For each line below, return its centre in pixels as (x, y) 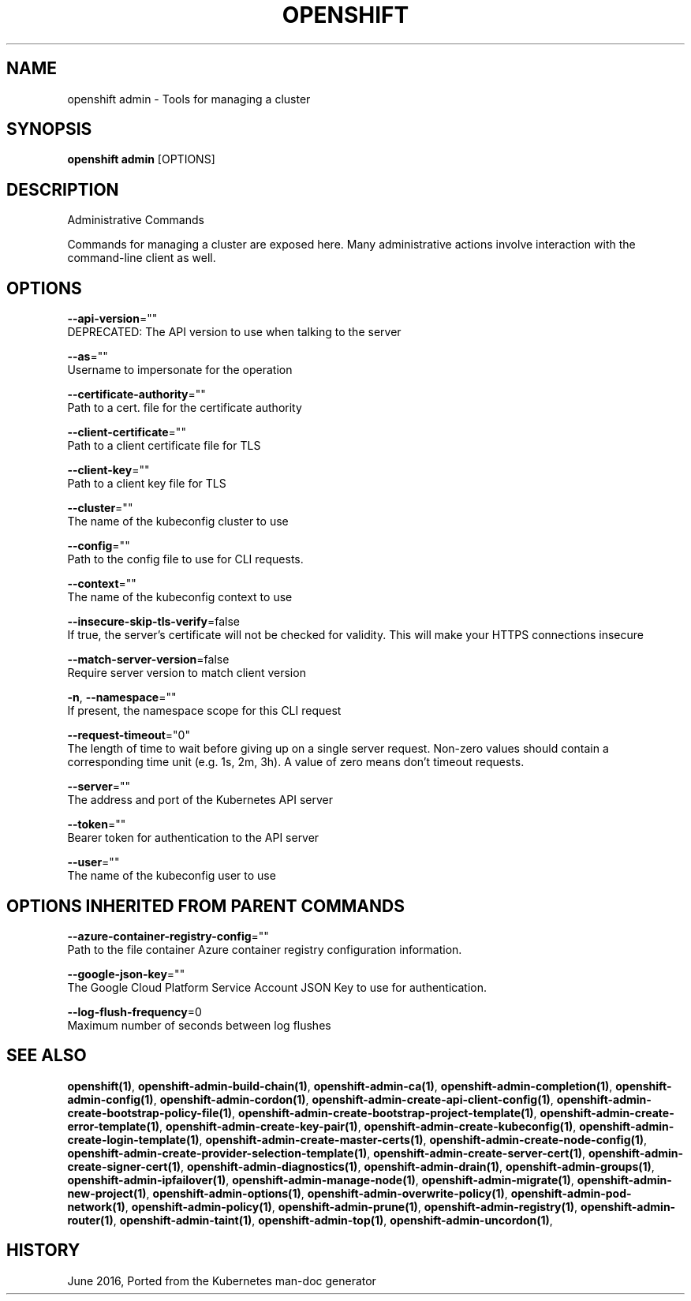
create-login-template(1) (133, 1139)
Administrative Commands (136, 220)
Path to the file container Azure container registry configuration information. (265, 949)
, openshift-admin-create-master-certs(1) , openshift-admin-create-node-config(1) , (423, 1139)
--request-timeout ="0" (129, 735)
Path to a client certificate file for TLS (164, 446)
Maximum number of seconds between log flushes (199, 1025)
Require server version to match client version (187, 673)
